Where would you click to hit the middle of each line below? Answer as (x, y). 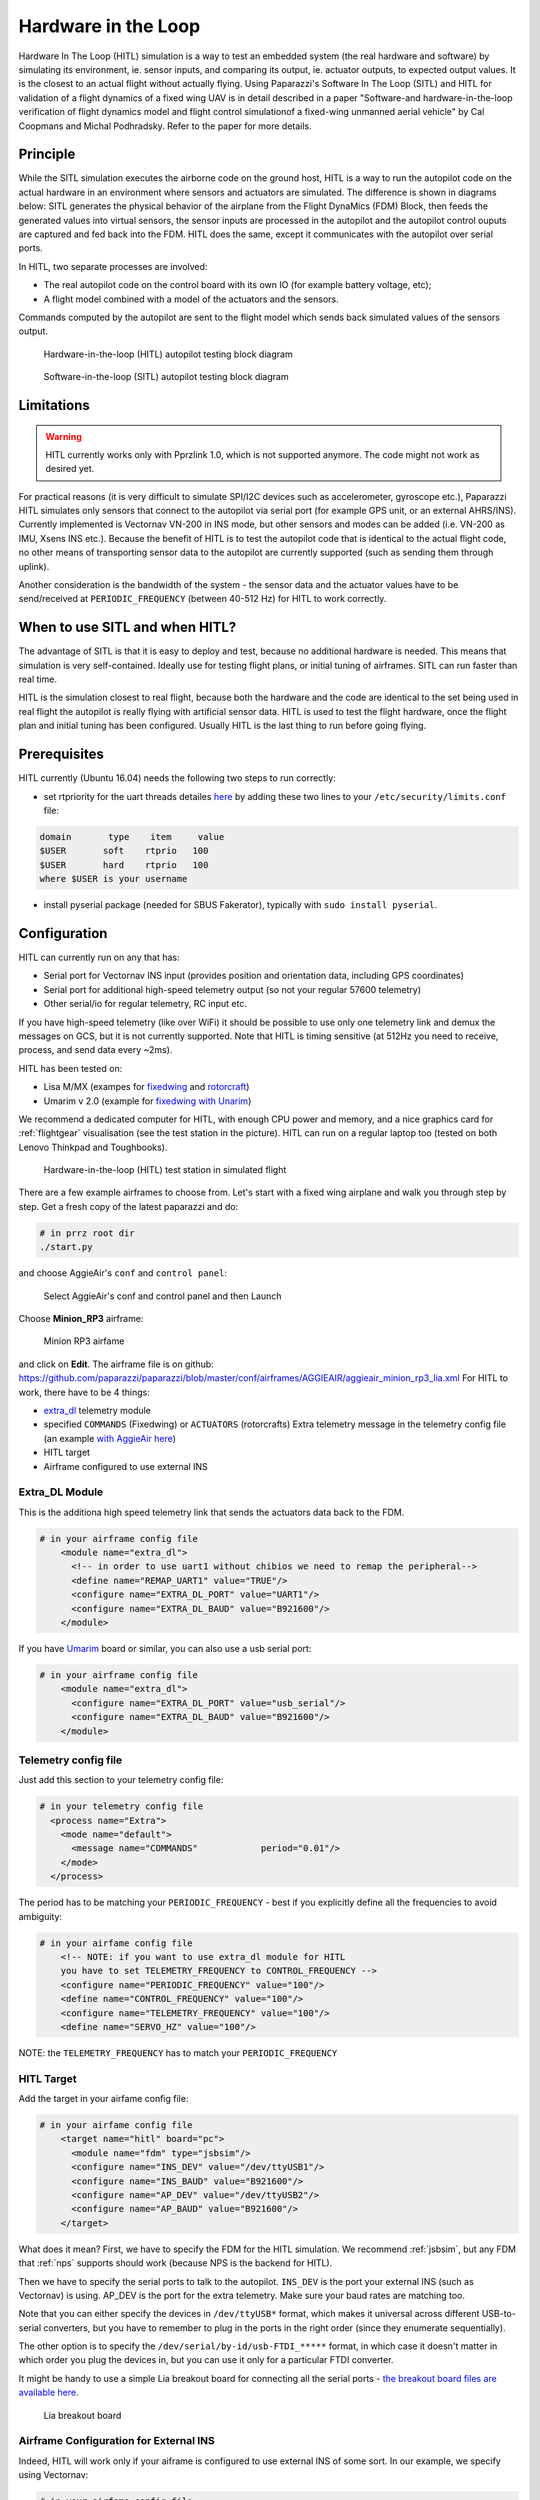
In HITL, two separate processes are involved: (113, 266)
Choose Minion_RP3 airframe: (81, 1318)
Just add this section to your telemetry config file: (121, 1780)
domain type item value (132, 836)
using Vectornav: (53, 2475)
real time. (37, 679)
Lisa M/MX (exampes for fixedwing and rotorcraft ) (146, 1087)
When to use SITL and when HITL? (127, 627)
